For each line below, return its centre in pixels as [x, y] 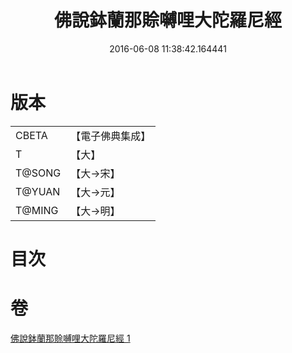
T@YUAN [38, 191]
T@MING [37, 210]
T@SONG [38, 173]
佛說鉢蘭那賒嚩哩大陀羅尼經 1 [70, 338]
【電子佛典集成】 [111, 136]
